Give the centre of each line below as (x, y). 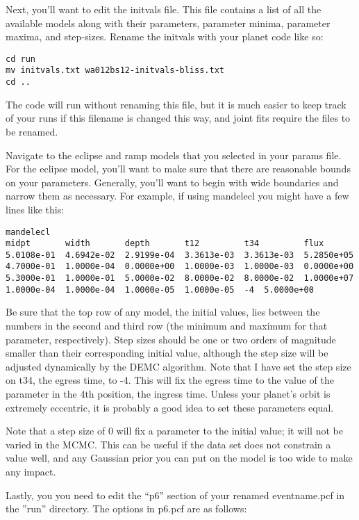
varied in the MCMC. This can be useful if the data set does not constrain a (168, 444)
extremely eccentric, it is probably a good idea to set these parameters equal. (170, 407)
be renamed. (32, 131)
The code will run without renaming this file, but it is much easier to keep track (176, 104)
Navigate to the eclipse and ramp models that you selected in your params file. (174, 155)
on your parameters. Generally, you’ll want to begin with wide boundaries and (172, 182)
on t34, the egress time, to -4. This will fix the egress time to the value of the (170, 380)
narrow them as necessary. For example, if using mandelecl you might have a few (177, 196)
